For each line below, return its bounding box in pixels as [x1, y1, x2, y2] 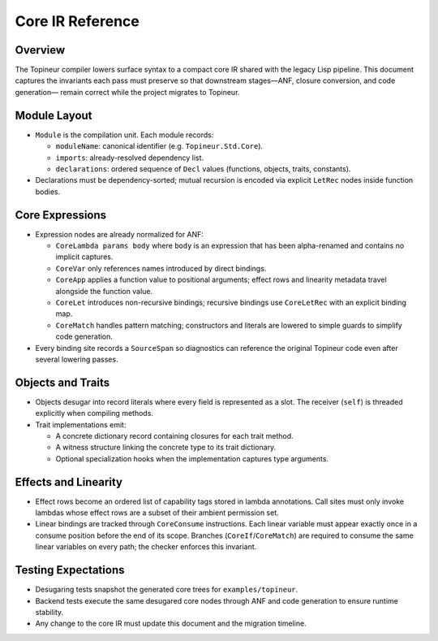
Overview [15, 43, 66, 57]
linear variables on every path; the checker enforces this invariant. [35, 542, 257, 552]
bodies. [35, 187, 61, 197]
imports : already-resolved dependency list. [55, 153, 204, 162]
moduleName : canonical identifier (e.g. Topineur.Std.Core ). [55, 141, 264, 151]
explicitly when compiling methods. [35, 409, 154, 418]
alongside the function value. [55, 286, 153, 296]
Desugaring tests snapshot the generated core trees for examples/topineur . [35, 585, 298, 595]
